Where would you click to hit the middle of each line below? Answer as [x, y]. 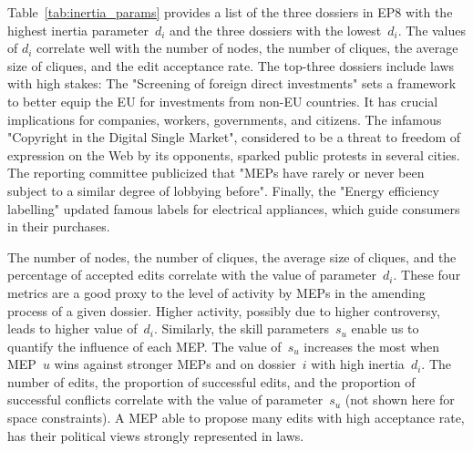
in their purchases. [59, 226]
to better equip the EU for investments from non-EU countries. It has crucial [223, 101]
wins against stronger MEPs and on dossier [175, 364]
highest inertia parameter [78, 30]
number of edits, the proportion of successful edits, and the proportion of [211, 381]
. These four [427, 275]
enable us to [385, 328]
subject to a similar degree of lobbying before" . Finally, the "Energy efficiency [223, 190]
